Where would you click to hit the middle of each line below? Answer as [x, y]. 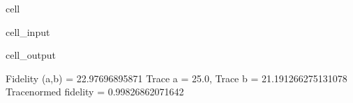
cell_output [31, 55]
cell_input [28, 31]
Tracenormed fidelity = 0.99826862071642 [95, 92]
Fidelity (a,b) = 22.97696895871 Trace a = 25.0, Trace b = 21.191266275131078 [176, 78]
